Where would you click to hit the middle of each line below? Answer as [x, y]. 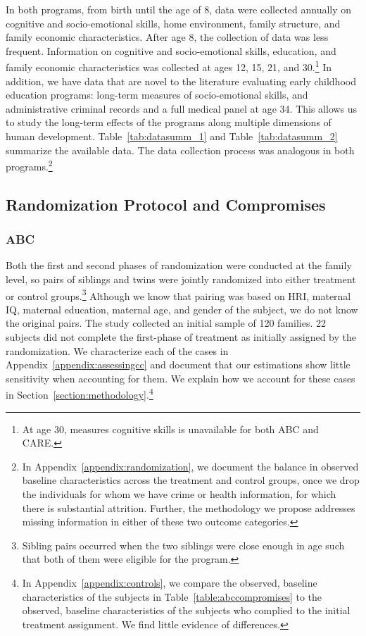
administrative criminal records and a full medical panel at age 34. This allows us [182, 108]
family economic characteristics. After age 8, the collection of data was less [167, 37]
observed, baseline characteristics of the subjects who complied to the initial [186, 610]
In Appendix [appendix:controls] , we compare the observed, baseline [170, 583]
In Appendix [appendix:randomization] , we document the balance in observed [190, 466]
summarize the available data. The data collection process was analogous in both [180, 150]
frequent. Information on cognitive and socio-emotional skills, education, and [171, 50]
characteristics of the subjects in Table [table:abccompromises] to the [172, 596]
